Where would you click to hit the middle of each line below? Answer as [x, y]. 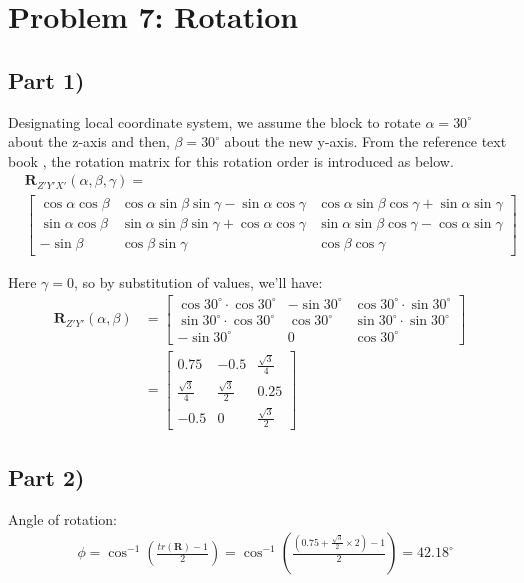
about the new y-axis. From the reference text [365, 141]
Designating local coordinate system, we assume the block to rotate [214, 121]
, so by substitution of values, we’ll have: [198, 281]
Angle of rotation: [62, 518]
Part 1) [46, 79]
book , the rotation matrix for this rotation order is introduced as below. [231, 160]
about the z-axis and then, [89, 141]
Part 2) [46, 476]
